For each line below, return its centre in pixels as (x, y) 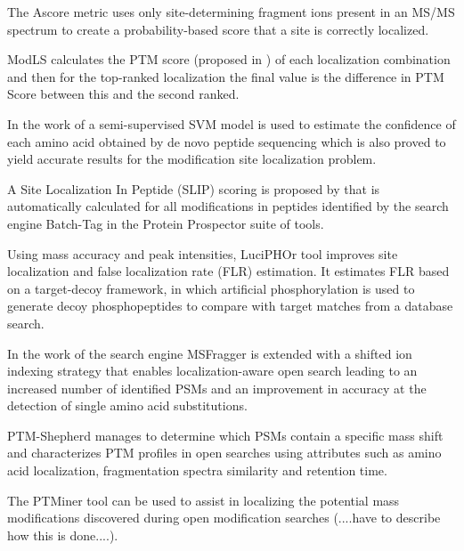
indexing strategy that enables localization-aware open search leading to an (212, 371)
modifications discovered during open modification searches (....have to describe (224, 518)
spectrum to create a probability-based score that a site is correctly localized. (218, 29)
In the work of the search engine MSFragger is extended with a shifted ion (210, 353)
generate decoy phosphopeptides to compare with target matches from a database (230, 306)
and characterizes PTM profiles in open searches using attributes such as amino (224, 453)
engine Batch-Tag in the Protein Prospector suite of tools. (166, 223)
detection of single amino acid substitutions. (127, 405)
